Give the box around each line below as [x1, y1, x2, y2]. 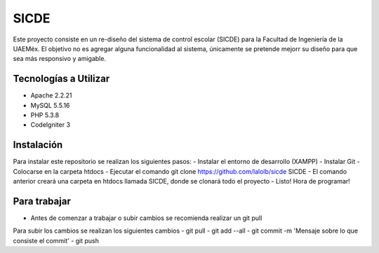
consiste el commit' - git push [13, 236, 100, 245]
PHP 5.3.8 [30, 111, 60, 119]
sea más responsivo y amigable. [13, 55, 107, 63]
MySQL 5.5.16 [30, 101, 70, 109]
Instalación [13, 139, 63, 151]
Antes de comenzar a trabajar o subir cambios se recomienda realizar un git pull [30, 214, 262, 222]
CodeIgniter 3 [30, 121, 70, 129]
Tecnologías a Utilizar [13, 73, 110, 85]
